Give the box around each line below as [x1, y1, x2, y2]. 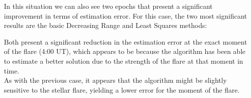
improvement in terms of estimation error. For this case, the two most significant [4, 10, 247, 21]
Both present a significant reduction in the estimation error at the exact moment [4, 36, 247, 47]
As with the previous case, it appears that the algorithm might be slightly [4, 75, 227, 85]
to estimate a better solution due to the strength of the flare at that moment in [4, 55, 243, 66]
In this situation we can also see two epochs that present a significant [4, 1, 213, 11]
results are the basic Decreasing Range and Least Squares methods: [4, 20, 207, 30]
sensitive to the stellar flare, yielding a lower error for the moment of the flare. [4, 84, 240, 95]
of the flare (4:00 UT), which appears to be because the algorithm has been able [4, 46, 246, 56]
